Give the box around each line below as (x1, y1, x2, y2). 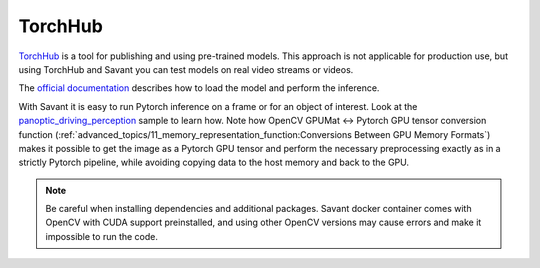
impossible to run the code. (45, 230, 159, 242)
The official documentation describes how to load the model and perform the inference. (18, 82, 380, 94)
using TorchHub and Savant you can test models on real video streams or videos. (18, 63, 354, 75)
